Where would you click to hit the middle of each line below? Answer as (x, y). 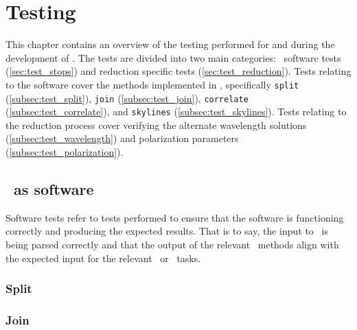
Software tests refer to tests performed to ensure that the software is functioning (175, 217)
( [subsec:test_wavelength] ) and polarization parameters (122, 138)
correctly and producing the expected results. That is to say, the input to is (167, 231)
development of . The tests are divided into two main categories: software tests (173, 57)
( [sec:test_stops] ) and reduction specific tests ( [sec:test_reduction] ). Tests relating (178, 71)
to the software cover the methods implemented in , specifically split (152, 84)
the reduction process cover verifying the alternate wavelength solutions (156, 125)
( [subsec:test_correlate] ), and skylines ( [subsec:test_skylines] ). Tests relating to (176, 111)
